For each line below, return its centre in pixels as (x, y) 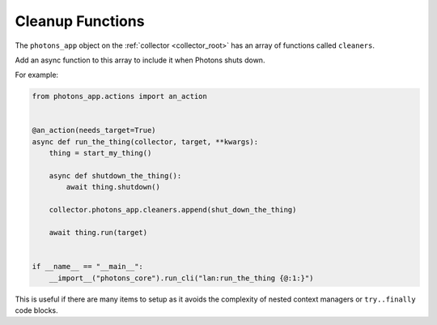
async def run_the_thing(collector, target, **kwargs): (145, 141)
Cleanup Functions (80, 21)
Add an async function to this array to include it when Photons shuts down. (140, 60)
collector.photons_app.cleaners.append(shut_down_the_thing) (173, 210)
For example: (37, 75)
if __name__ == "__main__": (87, 267)
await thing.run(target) (98, 232)
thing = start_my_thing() (100, 153)
